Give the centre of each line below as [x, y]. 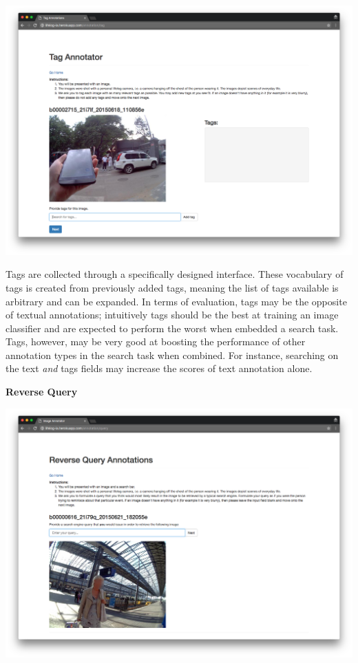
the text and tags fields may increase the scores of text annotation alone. [159, 368]
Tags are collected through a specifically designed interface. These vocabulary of [175, 274]
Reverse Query [42, 392]
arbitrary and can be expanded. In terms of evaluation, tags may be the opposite [176, 301]
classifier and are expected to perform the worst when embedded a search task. [172, 328]
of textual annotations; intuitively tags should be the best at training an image [172, 315]
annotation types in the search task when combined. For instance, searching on [172, 355]
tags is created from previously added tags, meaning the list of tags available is [172, 287]
